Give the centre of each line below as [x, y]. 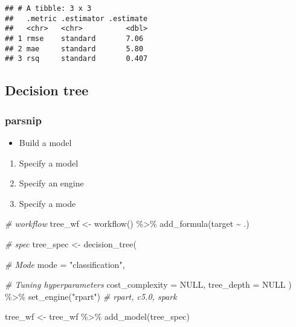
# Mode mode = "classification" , [65, 264]
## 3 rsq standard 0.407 [76, 59]
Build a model [45, 142]
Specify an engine [51, 183]
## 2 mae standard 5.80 [74, 49]
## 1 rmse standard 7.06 [74, 38]
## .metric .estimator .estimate [76, 18]
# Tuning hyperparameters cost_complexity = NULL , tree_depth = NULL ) [148, 284]
